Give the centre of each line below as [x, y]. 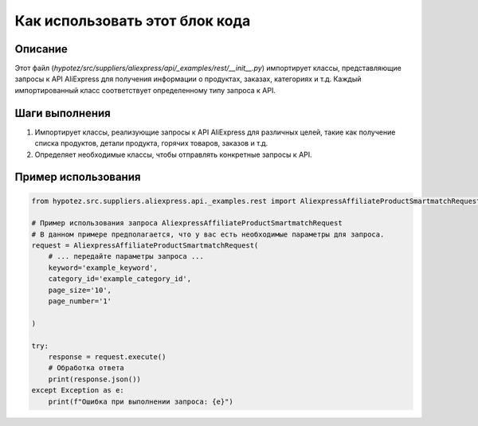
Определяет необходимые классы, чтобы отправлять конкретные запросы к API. [173, 154]
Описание [41, 49]
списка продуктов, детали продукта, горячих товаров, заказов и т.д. [151, 143]
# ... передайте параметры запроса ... [126, 256]
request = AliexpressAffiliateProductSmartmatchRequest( [145, 246]
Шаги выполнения [63, 113]
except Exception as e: [78, 391]
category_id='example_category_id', [119, 279]
